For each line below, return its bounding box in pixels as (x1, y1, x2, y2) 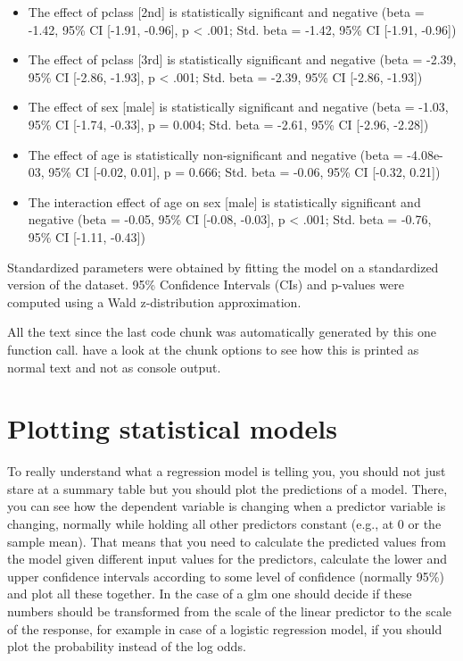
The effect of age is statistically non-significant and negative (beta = (28, 145, 403, 163)
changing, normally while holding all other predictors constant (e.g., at (7, 515, 394, 532)
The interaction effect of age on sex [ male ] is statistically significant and (28, 192, 421, 211)
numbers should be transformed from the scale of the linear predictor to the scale (7, 601, 452, 620)
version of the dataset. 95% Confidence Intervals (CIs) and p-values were (7, 275, 404, 294)
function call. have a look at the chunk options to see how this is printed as (7, 339, 419, 358)
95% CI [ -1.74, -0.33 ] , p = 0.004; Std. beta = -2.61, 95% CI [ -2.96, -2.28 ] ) (28, 114, 429, 133)
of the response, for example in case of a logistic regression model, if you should (7, 619, 442, 638)
